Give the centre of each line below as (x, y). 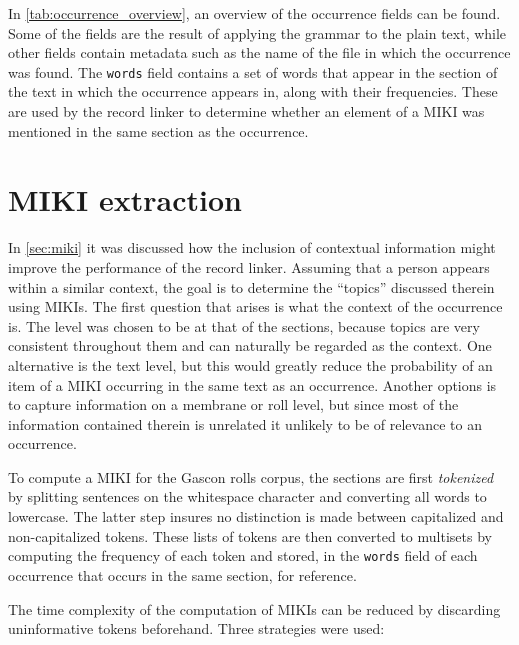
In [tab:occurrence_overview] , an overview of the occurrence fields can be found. (254, 13)
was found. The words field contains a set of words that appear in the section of (253, 71)
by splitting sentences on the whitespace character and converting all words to (247, 496)
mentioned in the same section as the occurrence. (158, 130)
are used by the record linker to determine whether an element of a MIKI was (246, 111)
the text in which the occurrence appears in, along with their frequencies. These (253, 91)
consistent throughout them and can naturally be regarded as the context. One (250, 345)
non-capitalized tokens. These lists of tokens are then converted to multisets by (250, 535)
